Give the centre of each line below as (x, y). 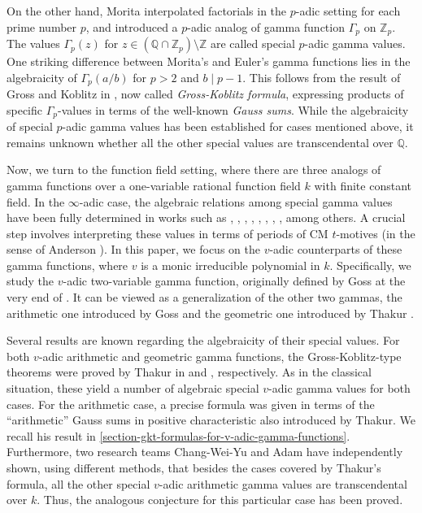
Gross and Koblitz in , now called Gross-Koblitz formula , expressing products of (205, 94)
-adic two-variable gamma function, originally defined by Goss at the (234, 281)
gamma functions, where (67, 265)
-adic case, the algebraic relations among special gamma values (236, 201)
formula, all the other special (78, 483)
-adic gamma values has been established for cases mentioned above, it (238, 126)
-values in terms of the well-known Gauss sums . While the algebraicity (233, 109)
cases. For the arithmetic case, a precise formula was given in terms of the (191, 404)
